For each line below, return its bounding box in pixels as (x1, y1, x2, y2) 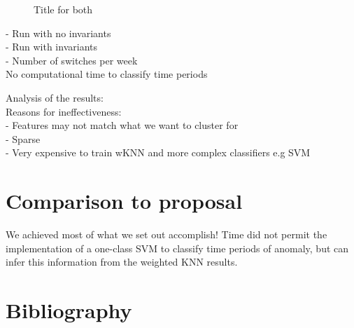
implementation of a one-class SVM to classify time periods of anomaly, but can (6, 240, 349, 255)
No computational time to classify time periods (6, 67, 208, 81)
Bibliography (6, 296, 132, 324)
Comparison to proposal (6, 186, 243, 215)
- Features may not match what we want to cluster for (6, 118, 239, 132)
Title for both (34, 2, 93, 16)
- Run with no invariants (6, 25, 111, 40)
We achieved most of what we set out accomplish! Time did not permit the (6, 227, 327, 242)
